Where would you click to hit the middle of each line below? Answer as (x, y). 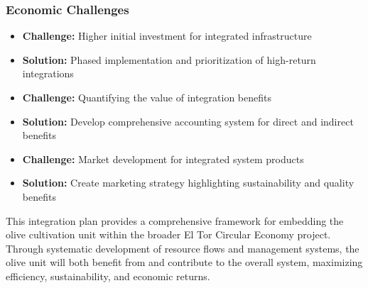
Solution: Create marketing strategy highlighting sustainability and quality (188, 183)
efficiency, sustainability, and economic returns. (108, 276)
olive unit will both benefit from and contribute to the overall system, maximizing (184, 262)
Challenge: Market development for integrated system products (163, 159)
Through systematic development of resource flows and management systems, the (183, 248)
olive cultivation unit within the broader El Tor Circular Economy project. (168, 234)
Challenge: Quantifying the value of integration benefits (147, 97)
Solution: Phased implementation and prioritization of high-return (169, 59)
